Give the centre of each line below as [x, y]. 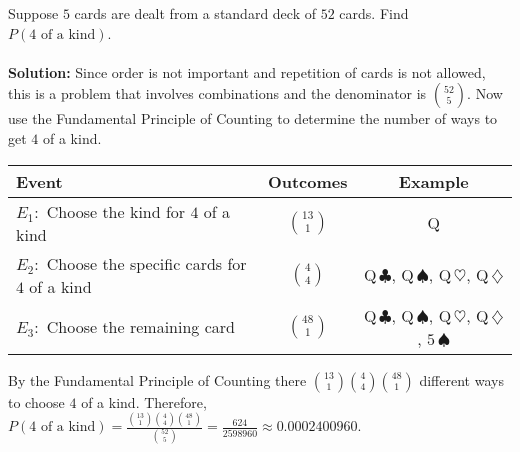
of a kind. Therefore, [144, 401]
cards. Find [374, 13]
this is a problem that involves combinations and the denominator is [217, 93]
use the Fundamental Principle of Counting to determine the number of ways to [253, 118]
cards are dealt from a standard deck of [195, 13]
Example [433, 181]
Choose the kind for [116, 211]
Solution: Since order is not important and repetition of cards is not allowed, [247, 71]
